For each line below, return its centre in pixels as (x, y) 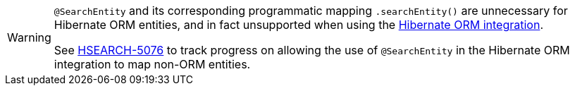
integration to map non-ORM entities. (152, 64)
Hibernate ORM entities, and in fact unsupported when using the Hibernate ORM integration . (298, 25)
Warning (29, 37)
